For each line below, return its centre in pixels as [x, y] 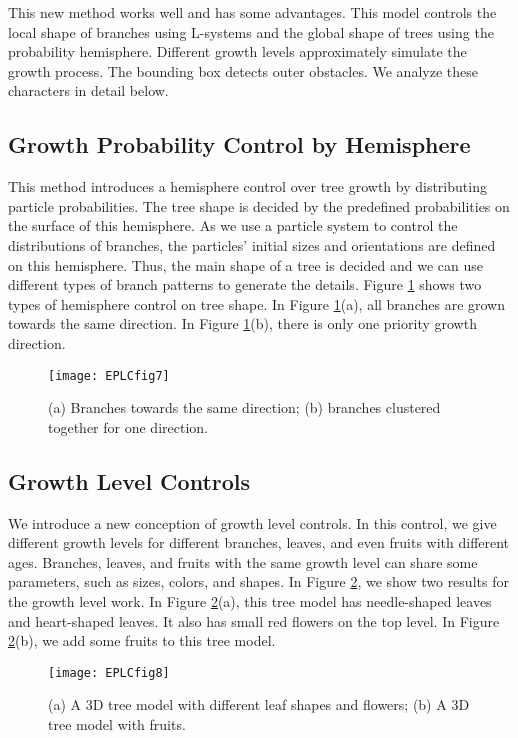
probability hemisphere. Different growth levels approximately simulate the [237, 51]
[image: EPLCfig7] [109, 375]
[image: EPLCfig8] [109, 672]
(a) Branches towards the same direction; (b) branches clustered [244, 407]
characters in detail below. [88, 90]
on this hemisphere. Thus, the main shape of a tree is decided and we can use [245, 264]
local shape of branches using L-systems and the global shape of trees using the [251, 31]
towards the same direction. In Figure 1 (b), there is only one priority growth [242, 323]
